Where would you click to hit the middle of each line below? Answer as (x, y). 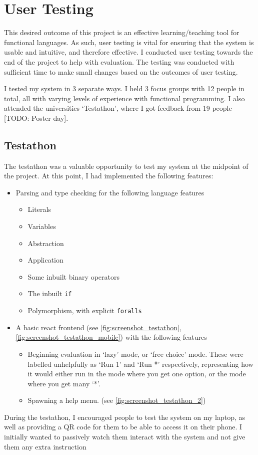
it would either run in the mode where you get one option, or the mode (137, 374)
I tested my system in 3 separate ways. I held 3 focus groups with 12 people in (124, 88)
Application (45, 260)
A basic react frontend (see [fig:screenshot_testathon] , (98, 327)
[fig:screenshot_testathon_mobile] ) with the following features (111, 337)
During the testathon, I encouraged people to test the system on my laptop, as (125, 417)
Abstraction (46, 243)
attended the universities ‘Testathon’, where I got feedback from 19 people (118, 108)
